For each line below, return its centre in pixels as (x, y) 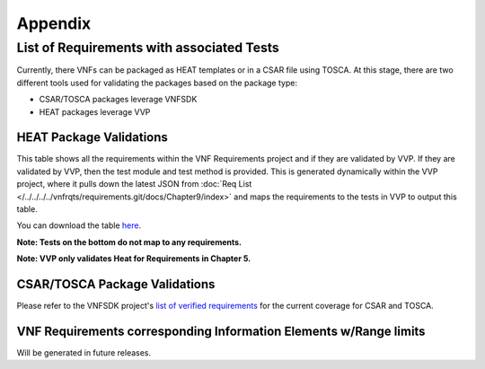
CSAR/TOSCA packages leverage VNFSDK (118, 100)
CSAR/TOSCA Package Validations (116, 284)
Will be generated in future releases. (84, 353)
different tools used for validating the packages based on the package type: (157, 83)
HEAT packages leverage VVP (95, 111)
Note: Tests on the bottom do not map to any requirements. (129, 242)
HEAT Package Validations (92, 138)
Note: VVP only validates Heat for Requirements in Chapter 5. (134, 259)
